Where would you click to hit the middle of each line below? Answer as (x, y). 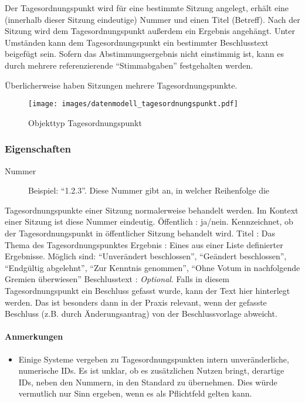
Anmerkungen (34, 336)
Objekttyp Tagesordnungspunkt (85, 122)
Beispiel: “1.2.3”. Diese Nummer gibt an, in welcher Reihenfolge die (149, 190)
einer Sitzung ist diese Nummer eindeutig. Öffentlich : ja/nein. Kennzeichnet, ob (149, 221)
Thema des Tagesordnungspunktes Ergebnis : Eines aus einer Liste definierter (144, 244)
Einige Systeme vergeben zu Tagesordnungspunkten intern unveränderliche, (154, 359)
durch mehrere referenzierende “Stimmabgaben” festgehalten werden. (129, 65)
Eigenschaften (38, 149)
